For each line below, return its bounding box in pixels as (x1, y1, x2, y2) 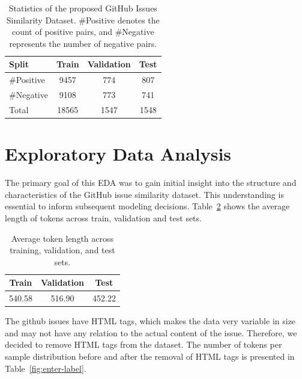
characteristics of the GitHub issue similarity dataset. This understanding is (5, 188, 284, 200)
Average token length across (11, 232, 114, 244)
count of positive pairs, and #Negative (11, 25, 154, 38)
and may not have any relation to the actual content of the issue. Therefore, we (5, 326, 297, 339)
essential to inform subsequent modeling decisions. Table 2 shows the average (5, 200, 290, 212)
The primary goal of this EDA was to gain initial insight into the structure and (5, 176, 297, 189)
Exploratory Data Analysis (5, 141, 232, 166)
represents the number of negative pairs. (9, 37, 157, 49)
